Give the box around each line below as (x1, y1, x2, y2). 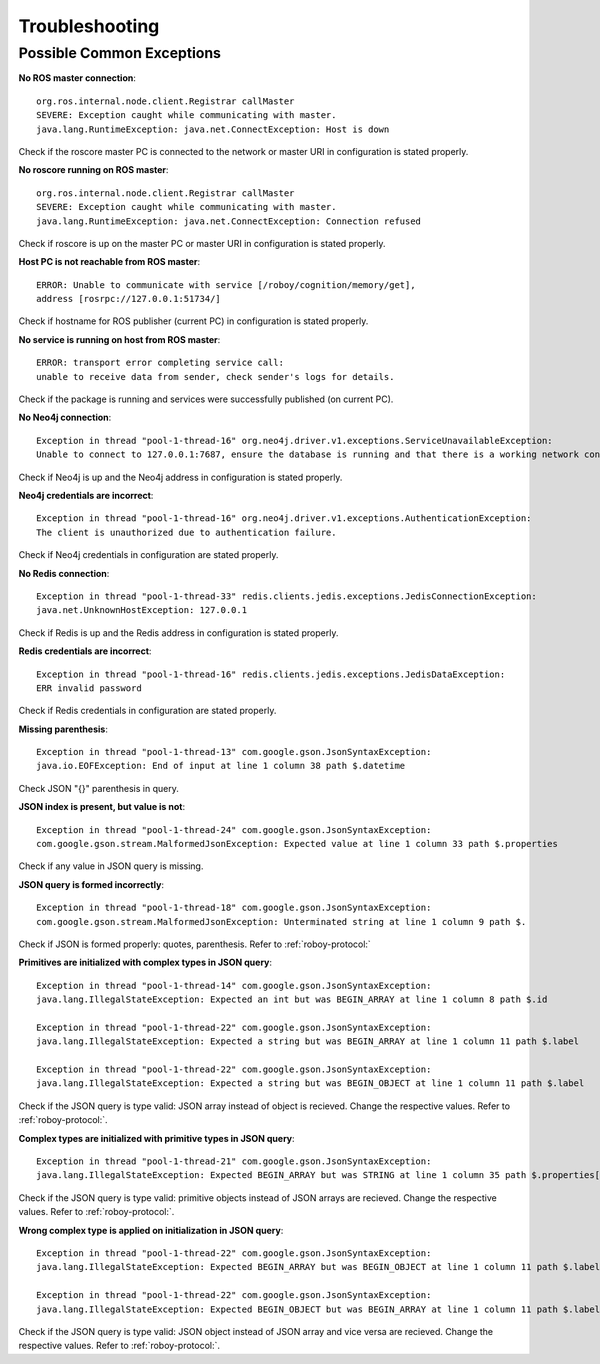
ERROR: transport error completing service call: (36, 357, 285, 369)
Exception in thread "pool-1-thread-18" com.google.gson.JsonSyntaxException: (36, 902, 432, 914)
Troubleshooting (18, 15, 160, 37)
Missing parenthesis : (18, 723, 109, 735)
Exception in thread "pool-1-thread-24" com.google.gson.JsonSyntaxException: (36, 824, 432, 835)
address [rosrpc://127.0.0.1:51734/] (36, 293, 222, 305)
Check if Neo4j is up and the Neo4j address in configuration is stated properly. (18, 471, 343, 483)
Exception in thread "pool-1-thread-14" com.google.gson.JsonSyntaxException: (36, 980, 432, 991)
